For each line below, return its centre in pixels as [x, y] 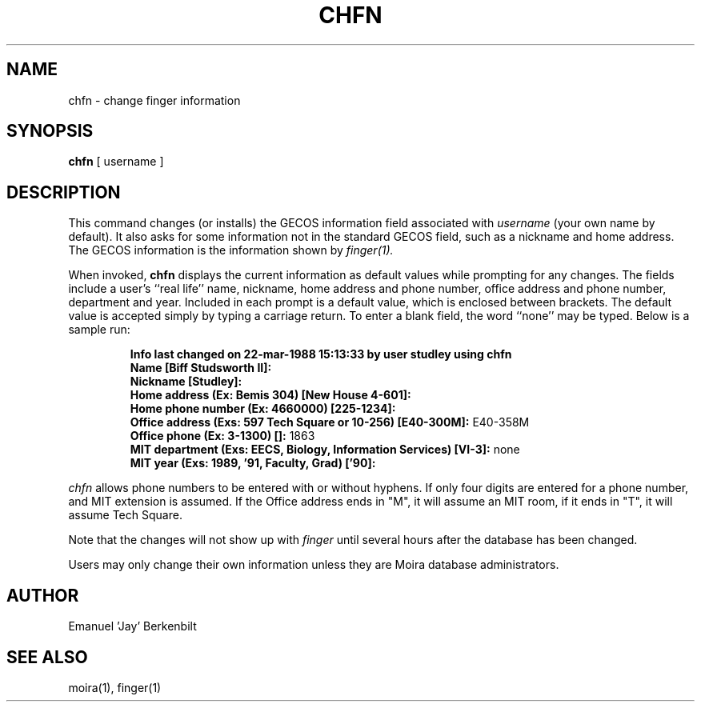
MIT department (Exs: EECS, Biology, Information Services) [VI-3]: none [325, 450]
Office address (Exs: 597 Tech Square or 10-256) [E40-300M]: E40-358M [330, 422]
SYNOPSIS [50, 131]
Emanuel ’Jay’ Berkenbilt [132, 626]
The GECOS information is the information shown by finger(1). [231, 250]
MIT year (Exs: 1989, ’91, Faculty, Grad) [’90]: [253, 463]
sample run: [99, 330]
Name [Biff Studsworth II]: [201, 368]
